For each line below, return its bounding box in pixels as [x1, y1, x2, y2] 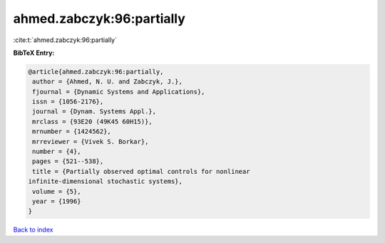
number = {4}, [32, 148, 81, 156]
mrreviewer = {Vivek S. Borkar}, [32, 138, 149, 145]
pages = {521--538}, [32, 157, 104, 165]
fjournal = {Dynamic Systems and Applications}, [32, 88, 205, 95]
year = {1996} [32, 197, 81, 205]
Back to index [13, 225, 53, 234]
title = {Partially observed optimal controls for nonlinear [32, 167, 250, 175]
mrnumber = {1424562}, [32, 128, 112, 135]
